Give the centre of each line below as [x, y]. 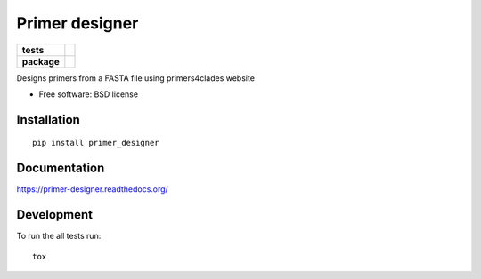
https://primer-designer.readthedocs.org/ [92, 189]
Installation [48, 120]
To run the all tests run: [59, 236]
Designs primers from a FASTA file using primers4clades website [136, 78]
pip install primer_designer [96, 143]
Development [55, 215]
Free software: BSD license [88, 94]
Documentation [61, 168]
